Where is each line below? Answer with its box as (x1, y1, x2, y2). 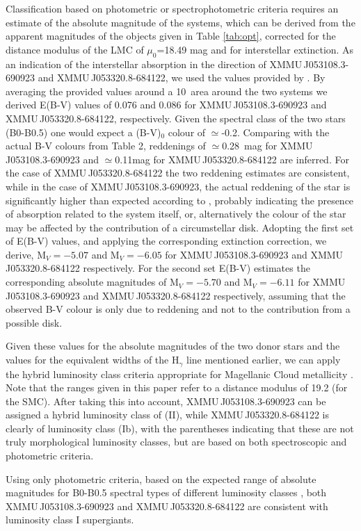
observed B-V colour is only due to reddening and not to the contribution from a (6, 302, 351, 316)
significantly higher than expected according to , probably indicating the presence (6, 193, 354, 207)
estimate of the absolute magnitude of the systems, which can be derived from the (6, 15, 355, 29)
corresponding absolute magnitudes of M (6, 275, 179, 289)
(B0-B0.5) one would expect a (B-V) (6, 124, 161, 139)
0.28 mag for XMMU (222, 138, 313, 153)
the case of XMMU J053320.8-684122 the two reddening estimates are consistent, (6, 165, 350, 180)
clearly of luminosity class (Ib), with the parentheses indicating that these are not (6, 420, 354, 435)
